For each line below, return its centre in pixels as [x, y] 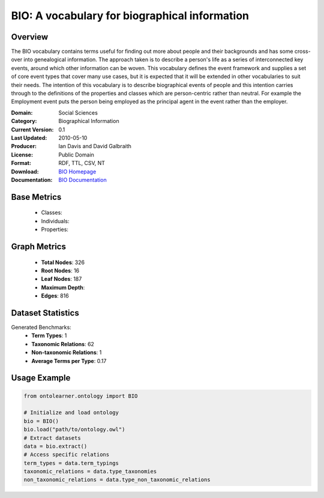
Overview [30, 37]
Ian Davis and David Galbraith [95, 146]
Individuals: [55, 221]
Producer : [24, 146]
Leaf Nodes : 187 [61, 279]
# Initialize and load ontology [71, 413]
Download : [25, 172]
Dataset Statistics [45, 313]
